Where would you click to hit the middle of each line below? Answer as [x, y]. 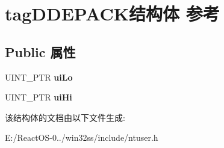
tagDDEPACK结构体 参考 [112, 14]
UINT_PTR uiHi [39, 97]
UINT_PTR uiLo [39, 77]
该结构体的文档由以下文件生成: [65, 117]
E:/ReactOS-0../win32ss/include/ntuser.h [82, 137]
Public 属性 [40, 51]
